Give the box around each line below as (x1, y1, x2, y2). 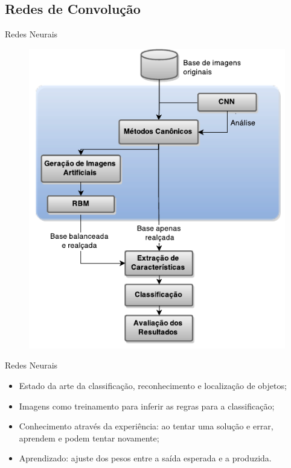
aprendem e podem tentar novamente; (19, 431, 159, 444)
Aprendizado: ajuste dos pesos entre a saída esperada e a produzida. (19, 452, 272, 464)
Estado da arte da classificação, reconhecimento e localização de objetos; (19, 379, 287, 391)
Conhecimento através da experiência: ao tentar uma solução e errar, (19, 420, 273, 432)
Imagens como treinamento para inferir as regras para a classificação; (19, 399, 275, 412)
